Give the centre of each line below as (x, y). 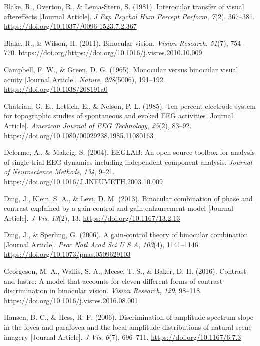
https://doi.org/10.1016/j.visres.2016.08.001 (71, 300)
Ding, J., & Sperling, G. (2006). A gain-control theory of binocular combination (126, 235)
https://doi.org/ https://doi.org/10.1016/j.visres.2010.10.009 (110, 53)
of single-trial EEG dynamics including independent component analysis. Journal (128, 162)
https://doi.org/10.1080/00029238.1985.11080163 (79, 135)
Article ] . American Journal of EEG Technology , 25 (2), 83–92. (98, 125)
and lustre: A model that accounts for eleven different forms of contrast (113, 281)
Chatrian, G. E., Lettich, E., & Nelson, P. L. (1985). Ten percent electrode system (130, 106)
